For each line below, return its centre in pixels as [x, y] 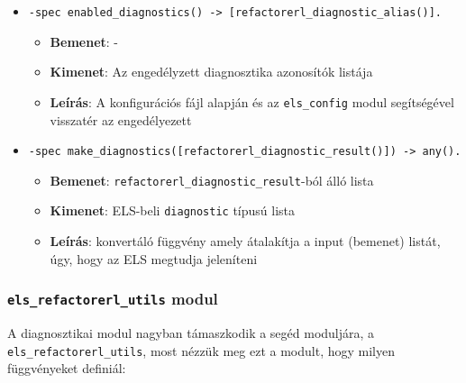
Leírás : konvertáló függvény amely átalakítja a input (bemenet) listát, [245, 241]
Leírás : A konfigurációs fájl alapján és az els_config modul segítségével [252, 101]
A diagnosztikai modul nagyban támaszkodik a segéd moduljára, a [191, 333]
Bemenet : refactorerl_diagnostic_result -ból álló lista [212, 180]
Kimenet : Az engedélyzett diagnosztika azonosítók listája [211, 72]
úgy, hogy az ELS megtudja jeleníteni [154, 258]
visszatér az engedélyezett [121, 119]
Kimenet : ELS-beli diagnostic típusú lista [173, 210]
